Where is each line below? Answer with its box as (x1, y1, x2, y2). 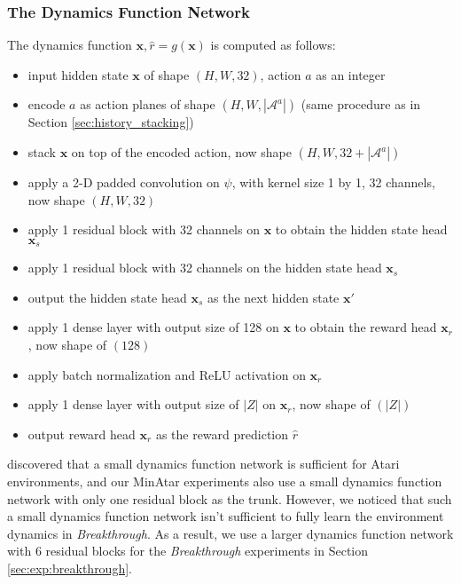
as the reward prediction (155, 424, 289, 443)
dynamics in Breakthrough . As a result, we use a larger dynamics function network (7, 524, 454, 542)
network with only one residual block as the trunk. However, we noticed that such (7, 489, 452, 508)
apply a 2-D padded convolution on (27, 173, 220, 191)
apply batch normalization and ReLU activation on (27, 365, 306, 383)
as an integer (316, 65, 386, 83)
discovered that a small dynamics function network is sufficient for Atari (7, 454, 400, 473)
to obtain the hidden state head (275, 220, 448, 239)
